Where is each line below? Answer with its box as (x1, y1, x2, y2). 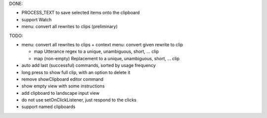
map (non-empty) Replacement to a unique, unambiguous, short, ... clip (34, 55, 180, 61)
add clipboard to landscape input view (21, 90, 100, 96)
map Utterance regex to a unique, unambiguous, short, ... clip (34, 48, 159, 54)
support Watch (21, 16, 52, 22)
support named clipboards (21, 104, 76, 110)
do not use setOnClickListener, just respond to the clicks (21, 97, 137, 103)
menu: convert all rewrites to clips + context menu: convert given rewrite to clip (21, 41, 183, 47)
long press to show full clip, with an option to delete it (21, 69, 131, 75)
